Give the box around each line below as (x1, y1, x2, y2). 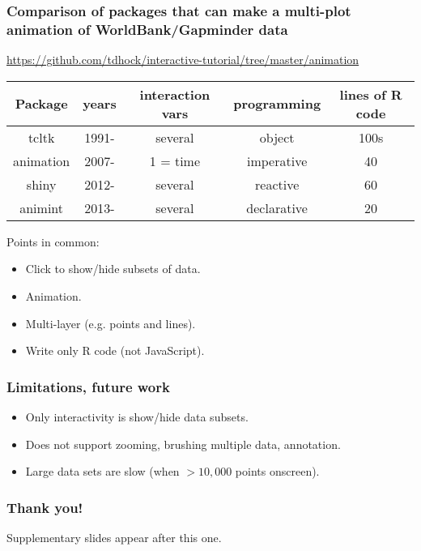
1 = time (149, 151, 201, 170)
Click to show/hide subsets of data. (25, 260, 201, 277)
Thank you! (6, 497, 83, 517)
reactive (255, 174, 300, 194)
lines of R (339, 84, 402, 104)
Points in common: (6, 233, 100, 250)
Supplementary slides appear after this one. (6, 528, 222, 545)
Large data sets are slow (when (25, 463, 180, 480)
